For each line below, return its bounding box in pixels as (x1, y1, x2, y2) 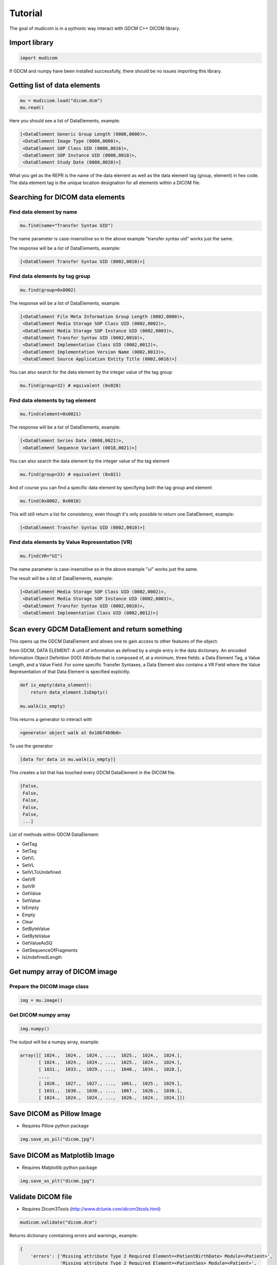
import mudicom (20, 55, 58, 61)
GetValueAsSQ (22, 940, 52, 946)
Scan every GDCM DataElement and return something (9, 625, 183, 634)
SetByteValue (22, 926, 50, 932)
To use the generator (9, 743, 53, 749)
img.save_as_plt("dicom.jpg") (20, 1178, 95, 1184)
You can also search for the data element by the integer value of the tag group (9, 369, 173, 375)
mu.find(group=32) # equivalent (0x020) (20, 383, 121, 389)
